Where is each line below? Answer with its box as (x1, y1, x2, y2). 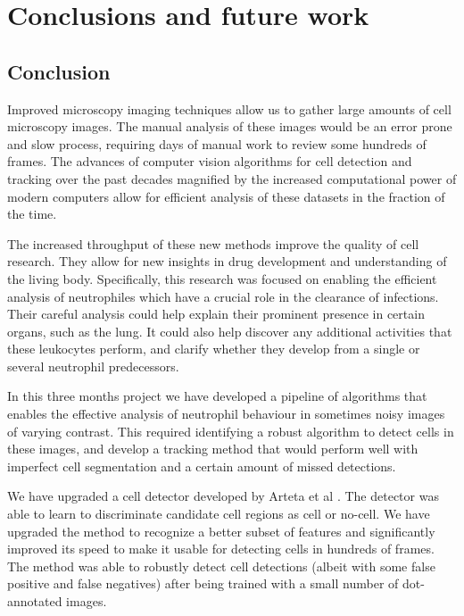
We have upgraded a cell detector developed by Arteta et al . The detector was (7, 487, 439, 505)
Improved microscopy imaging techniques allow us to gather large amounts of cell (7, 99, 452, 118)
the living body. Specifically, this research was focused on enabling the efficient (7, 269, 437, 287)
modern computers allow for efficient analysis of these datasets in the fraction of (7, 187, 445, 205)
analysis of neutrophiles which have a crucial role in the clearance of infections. (7, 287, 439, 305)
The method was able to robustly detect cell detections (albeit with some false (7, 556, 435, 575)
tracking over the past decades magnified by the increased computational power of (7, 169, 457, 187)
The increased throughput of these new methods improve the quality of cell (7, 234, 419, 253)
